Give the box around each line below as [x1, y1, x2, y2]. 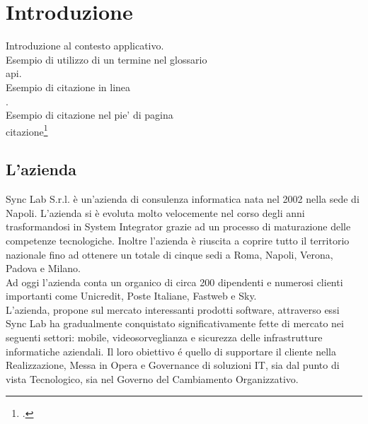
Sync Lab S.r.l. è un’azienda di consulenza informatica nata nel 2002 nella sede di [6, 192, 360, 206]
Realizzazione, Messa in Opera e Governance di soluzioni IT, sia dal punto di [6, 358, 340, 372]
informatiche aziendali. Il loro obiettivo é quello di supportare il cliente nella [6, 343, 336, 358]
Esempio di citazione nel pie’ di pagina [6, 107, 173, 122]
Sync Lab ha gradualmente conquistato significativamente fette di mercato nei [6, 316, 344, 331]
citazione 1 [6, 122, 48, 139]
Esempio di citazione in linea [6, 79, 131, 94]
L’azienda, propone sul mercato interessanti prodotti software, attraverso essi [6, 302, 340, 317]
